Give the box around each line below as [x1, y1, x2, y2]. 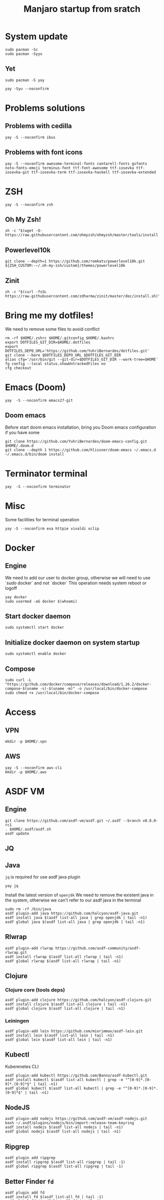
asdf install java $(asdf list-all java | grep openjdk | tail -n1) [5, 915, 147, 920]
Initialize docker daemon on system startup [5, 638, 140, 646]
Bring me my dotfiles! [5, 310, 94, 321]
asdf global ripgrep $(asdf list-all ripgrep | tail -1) [5, 1164, 123, 1169]
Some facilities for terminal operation [5, 516, 80, 522]
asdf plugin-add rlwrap [5, 946, 54, 950]
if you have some [5, 429, 40, 435]
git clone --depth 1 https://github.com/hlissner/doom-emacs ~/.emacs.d [5, 447, 156, 452]
